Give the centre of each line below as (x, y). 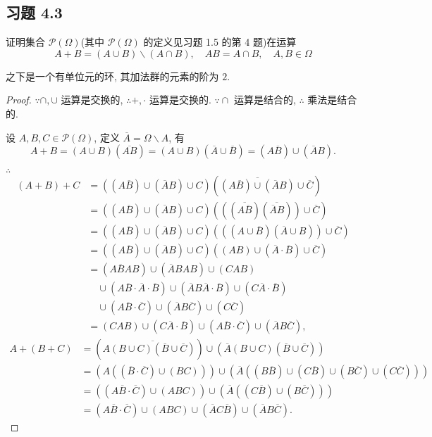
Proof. (19, 100)
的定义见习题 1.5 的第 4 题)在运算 (220, 42)
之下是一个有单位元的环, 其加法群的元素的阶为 (112, 76)
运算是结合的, (265, 100)
